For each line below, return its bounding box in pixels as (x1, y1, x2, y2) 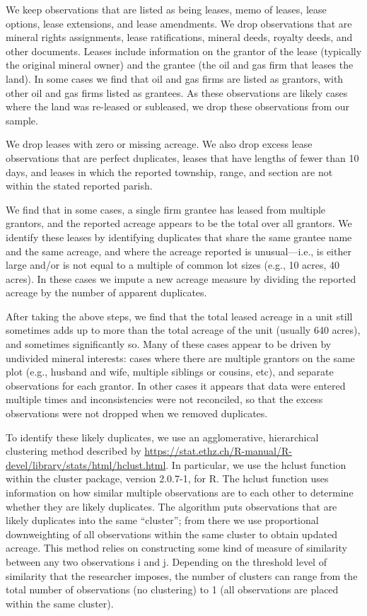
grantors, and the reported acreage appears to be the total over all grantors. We (6, 216, 352, 231)
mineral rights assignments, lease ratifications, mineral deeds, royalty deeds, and (6, 30, 353, 45)
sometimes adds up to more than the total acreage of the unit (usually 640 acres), (6, 322, 361, 337)
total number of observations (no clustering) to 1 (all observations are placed (6, 582, 339, 597)
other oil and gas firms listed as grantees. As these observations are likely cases (6, 85, 348, 100)
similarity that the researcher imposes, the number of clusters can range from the (6, 568, 358, 583)
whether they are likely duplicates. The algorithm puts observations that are (6, 499, 337, 513)
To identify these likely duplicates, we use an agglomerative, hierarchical (6, 429, 319, 444)
